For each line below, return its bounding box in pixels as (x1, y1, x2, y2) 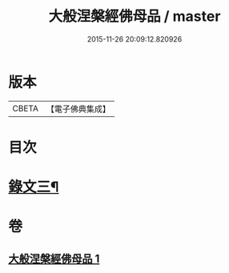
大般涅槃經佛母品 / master (48, 7, 221, 26)
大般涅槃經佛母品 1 (8, 251, 100, 265)
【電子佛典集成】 (46, 103, 110, 114)
